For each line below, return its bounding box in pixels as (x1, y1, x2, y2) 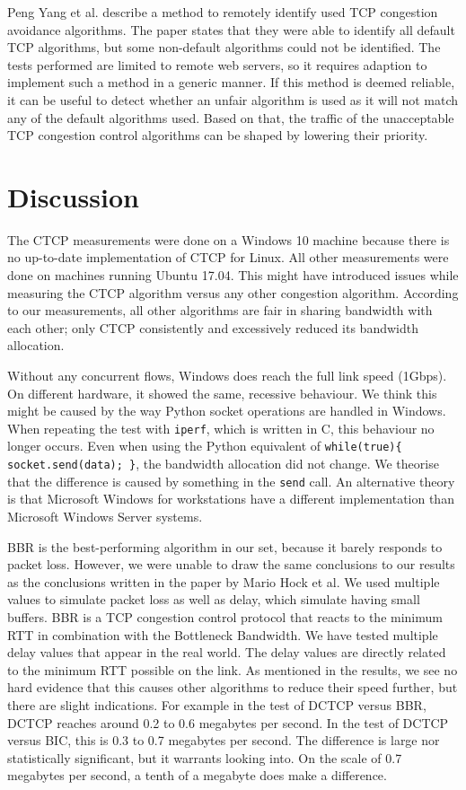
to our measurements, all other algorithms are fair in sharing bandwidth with (7, 301, 433, 320)
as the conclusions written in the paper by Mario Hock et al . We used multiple (7, 572, 440, 591)
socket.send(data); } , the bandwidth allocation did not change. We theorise (7, 454, 439, 473)
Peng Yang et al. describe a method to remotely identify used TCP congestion (7, 3, 438, 21)
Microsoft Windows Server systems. (7, 507, 203, 526)
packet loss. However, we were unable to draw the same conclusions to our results (7, 555, 455, 574)
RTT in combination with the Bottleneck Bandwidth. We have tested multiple (7, 625, 438, 644)
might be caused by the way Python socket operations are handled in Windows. (7, 401, 446, 420)
